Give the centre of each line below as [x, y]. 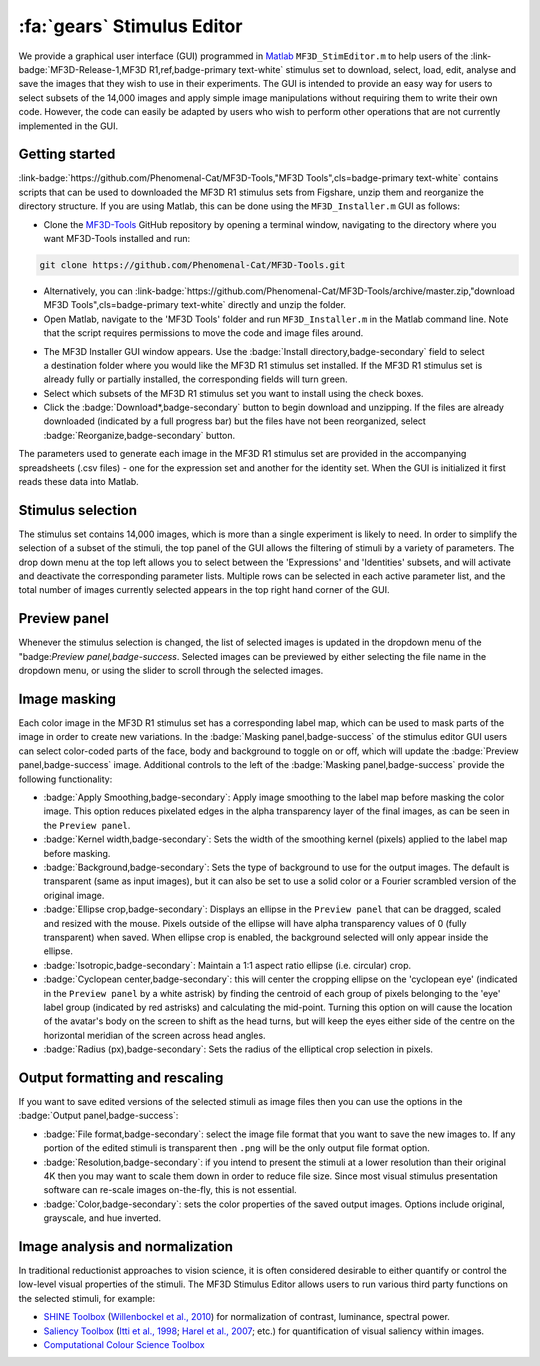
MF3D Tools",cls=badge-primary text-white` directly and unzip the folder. [195, 305]
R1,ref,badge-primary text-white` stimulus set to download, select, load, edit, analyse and [332, 69]
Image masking [67, 698]
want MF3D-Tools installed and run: [117, 238]
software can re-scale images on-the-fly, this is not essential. [170, 1190]
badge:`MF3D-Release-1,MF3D [82, 69]
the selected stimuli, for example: [86, 1298]
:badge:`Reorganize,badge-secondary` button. [139, 435]
